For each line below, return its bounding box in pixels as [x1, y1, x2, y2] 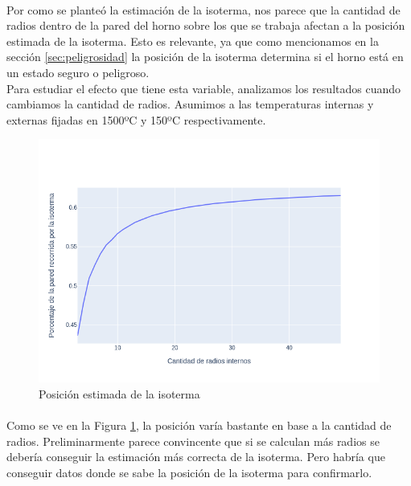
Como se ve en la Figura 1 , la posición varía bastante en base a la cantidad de [6, 416, 392, 433]
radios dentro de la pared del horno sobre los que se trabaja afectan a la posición [6, 17, 405, 34]
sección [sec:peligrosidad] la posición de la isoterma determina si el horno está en [6, 48, 404, 65]
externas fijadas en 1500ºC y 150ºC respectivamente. [6, 111, 266, 128]
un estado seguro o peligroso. [6, 63, 150, 80]
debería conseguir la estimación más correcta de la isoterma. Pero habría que [6, 448, 385, 465]
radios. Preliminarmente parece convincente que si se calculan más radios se [6, 432, 380, 449]
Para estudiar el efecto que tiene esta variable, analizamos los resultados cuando [6, 80, 401, 96]
